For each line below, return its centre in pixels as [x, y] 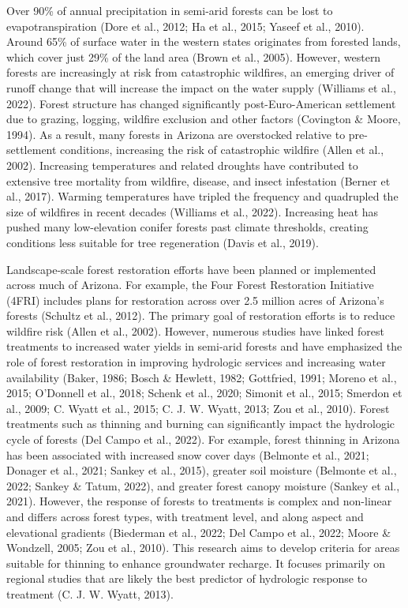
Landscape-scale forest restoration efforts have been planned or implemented [191, 269]
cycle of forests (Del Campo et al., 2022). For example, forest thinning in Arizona [203, 439]
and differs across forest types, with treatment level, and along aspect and [185, 516]
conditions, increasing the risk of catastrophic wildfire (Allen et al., [222, 150]
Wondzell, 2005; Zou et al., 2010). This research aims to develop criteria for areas [203, 548]
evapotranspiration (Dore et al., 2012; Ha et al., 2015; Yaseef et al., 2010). [185, 26]
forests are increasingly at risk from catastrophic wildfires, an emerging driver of [200, 72]
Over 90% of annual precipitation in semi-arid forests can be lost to [170, 10]
